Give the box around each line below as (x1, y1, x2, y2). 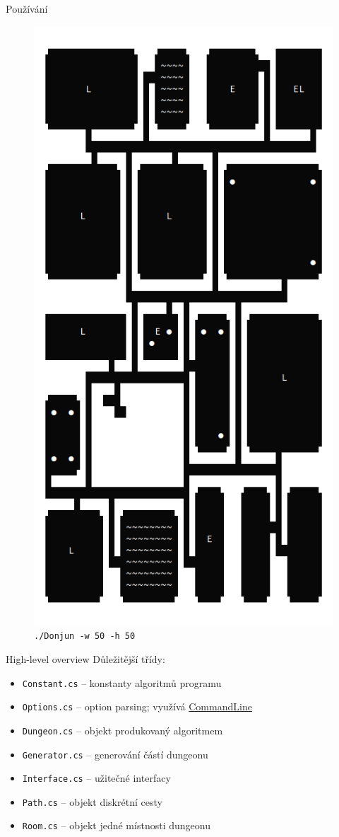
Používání (6, 1, 48, 16)
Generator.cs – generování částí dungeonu (22, 746, 208, 761)
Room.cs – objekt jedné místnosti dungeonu (22, 818, 210, 833)
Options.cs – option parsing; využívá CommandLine (22, 699, 252, 714)
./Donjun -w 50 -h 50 (34, 631, 136, 642)
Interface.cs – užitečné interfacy (22, 770, 171, 785)
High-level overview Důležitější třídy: (6, 651, 165, 666)
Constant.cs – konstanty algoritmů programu (22, 675, 222, 690)
